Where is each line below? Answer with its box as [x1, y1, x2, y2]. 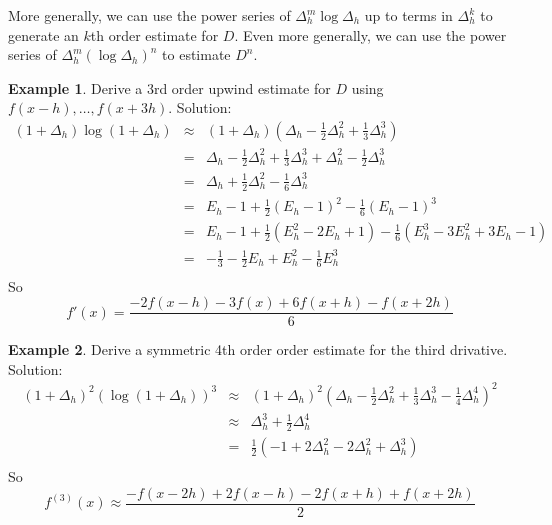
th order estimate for [90, 24, 219, 45]
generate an [8, 24, 79, 45]
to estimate [162, 44, 231, 65]
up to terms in [364, 5, 453, 25]
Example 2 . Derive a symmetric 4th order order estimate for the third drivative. [8, 339, 508, 360]
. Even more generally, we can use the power [234, 24, 507, 45]
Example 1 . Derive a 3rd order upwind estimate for [8, 77, 331, 98]
